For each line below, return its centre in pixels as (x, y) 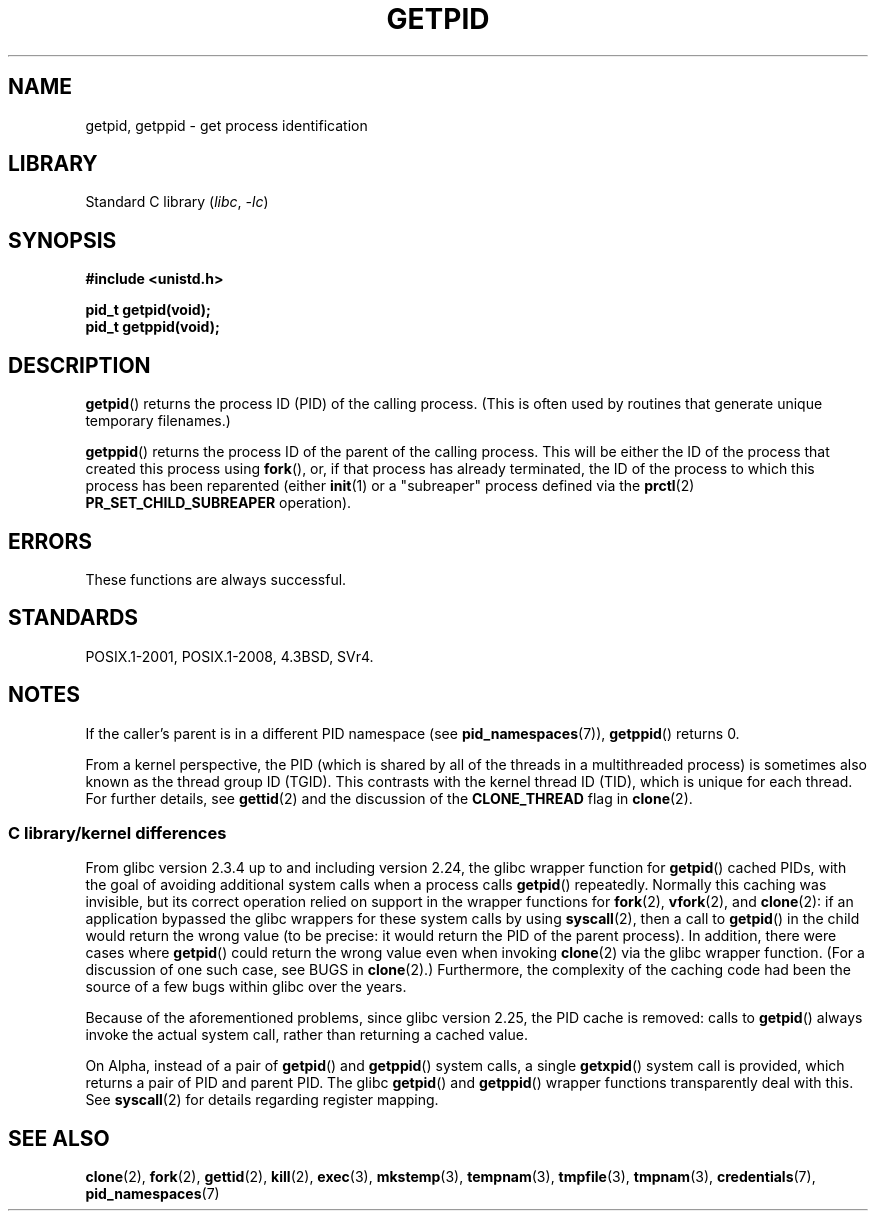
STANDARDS (73, 618)
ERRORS (50, 541)
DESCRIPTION (79, 365)
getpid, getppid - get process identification (226, 125)
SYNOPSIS (62, 240)
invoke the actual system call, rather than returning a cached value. (306, 1035)
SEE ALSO (59, 1138)
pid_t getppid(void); (152, 327)
